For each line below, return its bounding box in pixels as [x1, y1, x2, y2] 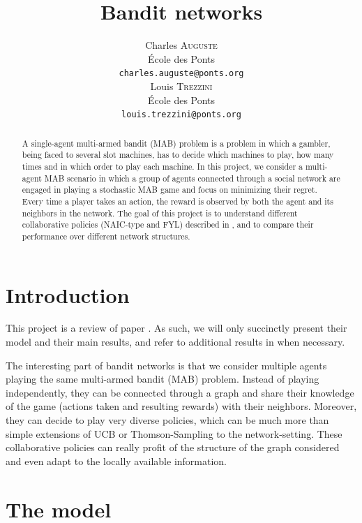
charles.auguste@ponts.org [119, 68, 244, 79]
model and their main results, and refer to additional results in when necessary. [6, 334, 345, 349]
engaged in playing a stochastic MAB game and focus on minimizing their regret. [22, 184, 317, 196]
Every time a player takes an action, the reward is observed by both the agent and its [22, 195, 333, 207]
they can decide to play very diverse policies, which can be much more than [6, 413, 329, 427]
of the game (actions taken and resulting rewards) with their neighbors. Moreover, [6, 399, 357, 413]
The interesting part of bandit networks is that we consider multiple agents [6, 358, 327, 372]
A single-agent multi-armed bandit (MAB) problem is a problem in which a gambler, [22, 137, 331, 149]
